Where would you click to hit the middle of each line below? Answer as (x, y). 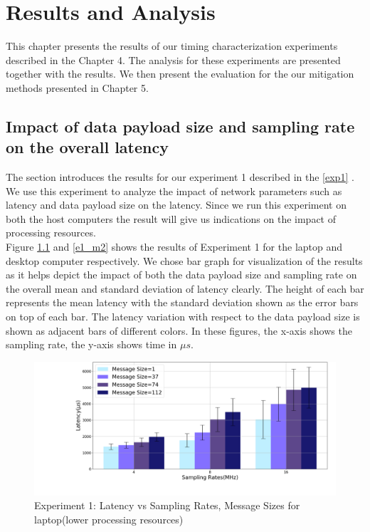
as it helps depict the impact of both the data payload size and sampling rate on (181, 275)
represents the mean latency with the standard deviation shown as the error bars (182, 302)
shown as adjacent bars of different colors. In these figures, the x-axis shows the (179, 330)
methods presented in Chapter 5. (77, 87)
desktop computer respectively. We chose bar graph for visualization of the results (184, 260)
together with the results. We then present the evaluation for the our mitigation (180, 74)
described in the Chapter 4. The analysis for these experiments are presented (173, 59)
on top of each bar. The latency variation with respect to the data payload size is (183, 317)
